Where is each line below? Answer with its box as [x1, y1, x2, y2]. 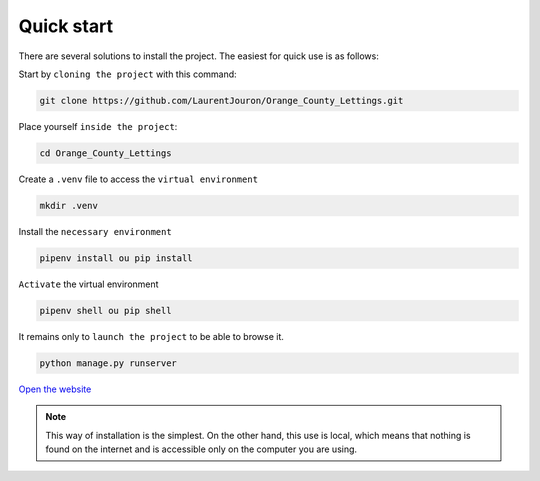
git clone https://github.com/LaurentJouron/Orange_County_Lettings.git [39, 95, 404, 106]
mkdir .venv [39, 200, 99, 211]
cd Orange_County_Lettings [39, 147, 172, 159]
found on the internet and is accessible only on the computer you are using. [45, 443, 358, 455]
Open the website [18, 383, 92, 395]
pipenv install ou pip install [39, 252, 194, 264]
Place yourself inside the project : [18, 120, 178, 132]
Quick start [18, 15, 114, 37]
